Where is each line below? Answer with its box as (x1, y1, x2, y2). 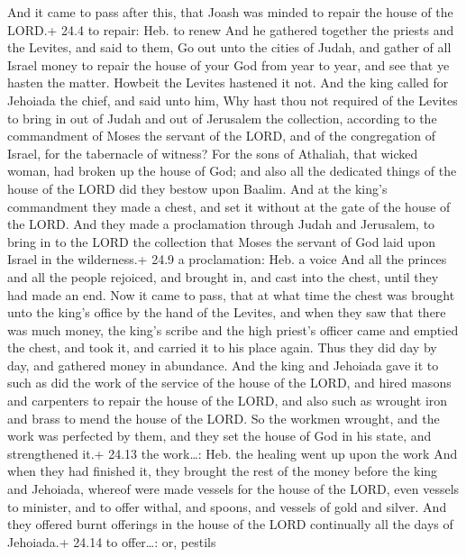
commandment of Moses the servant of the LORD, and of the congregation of (7, 126, 435, 145)
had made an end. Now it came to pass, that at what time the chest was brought (7, 285, 455, 304)
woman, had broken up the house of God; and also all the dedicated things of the (7, 161, 457, 180)
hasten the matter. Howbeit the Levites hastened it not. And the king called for (7, 73, 449, 92)
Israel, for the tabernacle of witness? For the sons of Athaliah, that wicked (7, 143, 418, 162)
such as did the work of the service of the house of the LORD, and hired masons (7, 373, 452, 392)
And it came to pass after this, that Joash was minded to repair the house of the (7, 3, 453, 21)
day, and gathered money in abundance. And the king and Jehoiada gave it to (7, 355, 439, 374)
